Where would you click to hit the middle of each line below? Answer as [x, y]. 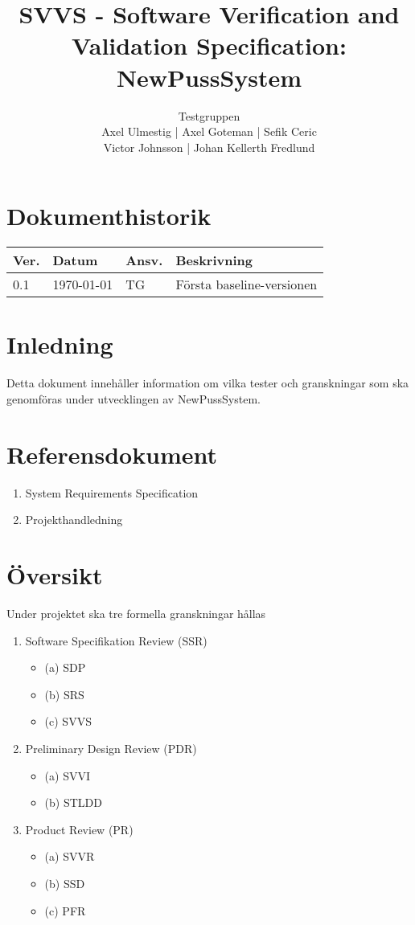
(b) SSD [65, 883]
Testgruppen [209, 115]
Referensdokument [112, 454]
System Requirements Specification [112, 492]
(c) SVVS [68, 721]
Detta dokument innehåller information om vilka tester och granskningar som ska [208, 383]
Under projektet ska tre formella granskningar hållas [136, 613]
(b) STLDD [73, 802]
